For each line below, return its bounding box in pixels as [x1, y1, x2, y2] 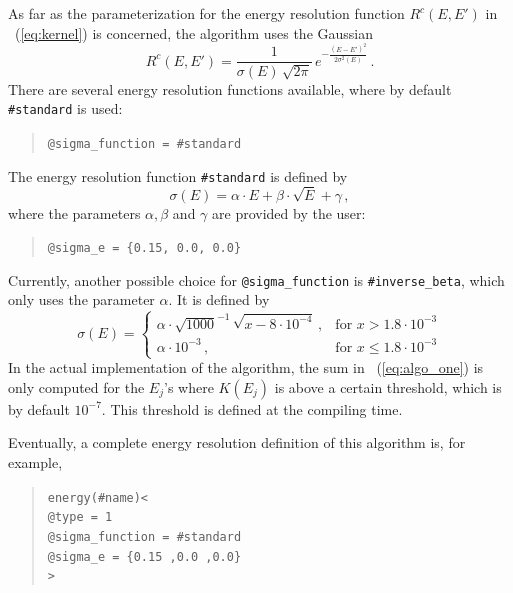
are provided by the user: [212, 202, 366, 223]
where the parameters [8, 202, 141, 223]
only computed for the [8, 376, 145, 397]
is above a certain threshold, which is [274, 376, 502, 397]
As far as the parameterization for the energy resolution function [8, 3, 405, 23]
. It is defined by [168, 289, 270, 310]
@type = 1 [47, 510, 113, 525]
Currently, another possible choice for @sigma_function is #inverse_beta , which [8, 269, 505, 290]
